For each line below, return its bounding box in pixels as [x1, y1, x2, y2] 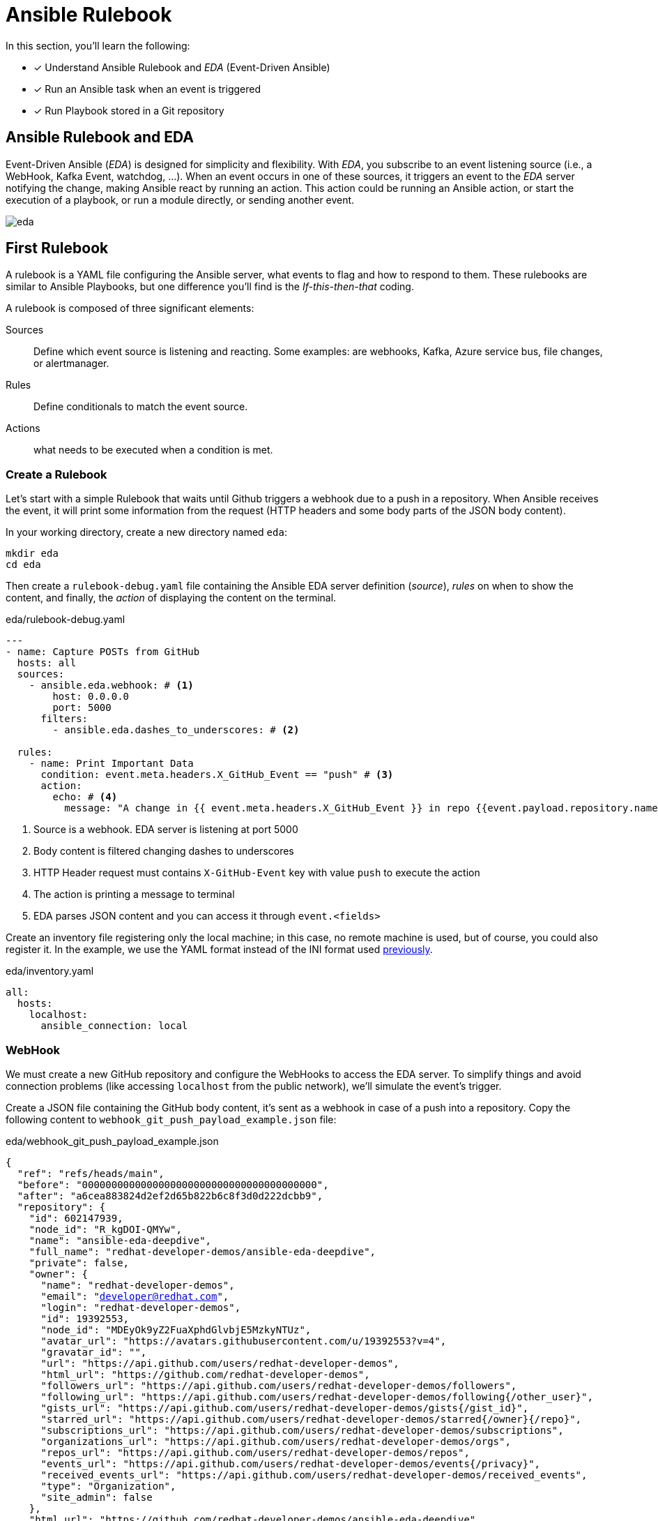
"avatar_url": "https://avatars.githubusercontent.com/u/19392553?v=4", [40, 1335, 447, 1347]
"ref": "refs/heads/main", [17, 1167, 164, 1179]
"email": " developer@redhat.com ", [40, 1290, 229, 1302]
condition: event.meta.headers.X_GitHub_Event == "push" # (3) [40, 769, 394, 781]
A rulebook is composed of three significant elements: [6, 302, 254, 315]
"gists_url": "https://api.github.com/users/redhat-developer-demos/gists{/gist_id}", [40, 1402, 529, 1414]
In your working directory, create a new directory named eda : [6, 526, 287, 539]
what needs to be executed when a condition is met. [33, 444, 273, 456]
